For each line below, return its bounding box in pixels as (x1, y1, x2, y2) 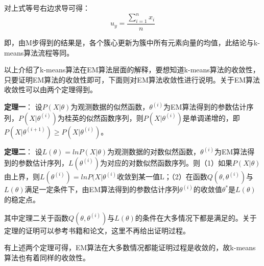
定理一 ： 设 (4, 101, 42, 112)
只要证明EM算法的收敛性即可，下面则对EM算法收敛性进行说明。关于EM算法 (4, 74, 260, 85)
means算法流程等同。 (4, 47, 74, 58)
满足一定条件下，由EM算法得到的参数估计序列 (25, 184, 179, 195)
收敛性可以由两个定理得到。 (4, 84, 97, 95)
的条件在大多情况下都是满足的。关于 (135, 212, 257, 223)
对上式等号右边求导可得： (4, 3, 90, 13)
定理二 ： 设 (4, 146, 42, 157)
